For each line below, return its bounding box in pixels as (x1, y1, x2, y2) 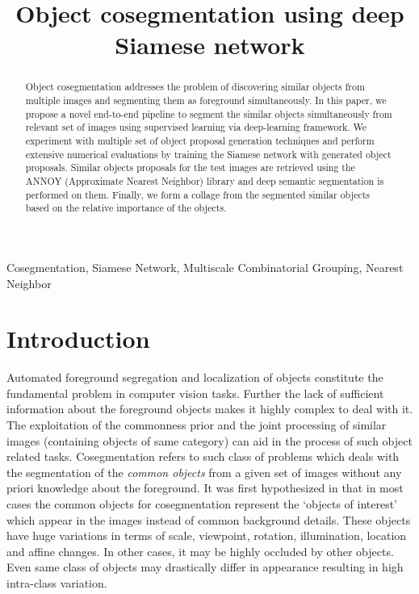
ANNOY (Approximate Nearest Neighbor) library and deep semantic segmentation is (25, 174, 384, 187)
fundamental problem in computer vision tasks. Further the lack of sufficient (6, 384, 384, 401)
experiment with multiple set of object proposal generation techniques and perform (25, 133, 375, 147)
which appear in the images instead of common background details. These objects (6, 511, 411, 528)
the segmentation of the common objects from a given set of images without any (6, 463, 402, 480)
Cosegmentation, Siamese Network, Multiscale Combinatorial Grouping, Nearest (6, 258, 404, 275)
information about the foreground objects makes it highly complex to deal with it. (6, 400, 413, 417)
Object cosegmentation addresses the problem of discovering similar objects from (25, 80, 365, 94)
